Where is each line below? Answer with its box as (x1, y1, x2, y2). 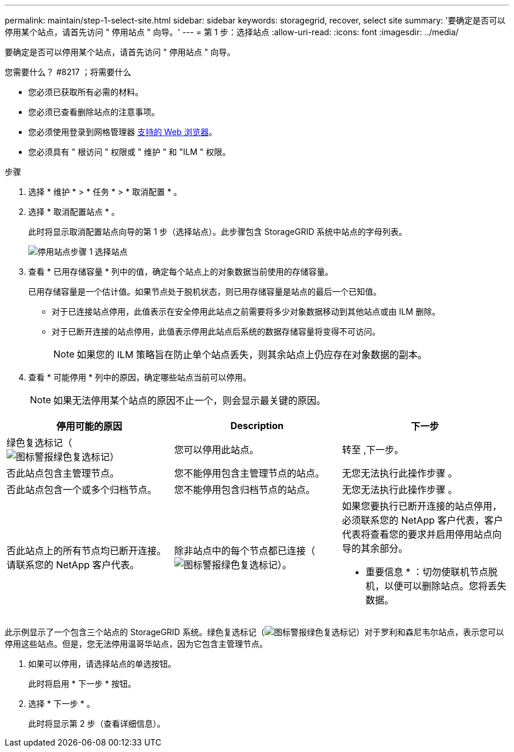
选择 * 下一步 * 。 (28, 699, 95, 709)
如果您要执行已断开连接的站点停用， (341, 500, 502, 512)
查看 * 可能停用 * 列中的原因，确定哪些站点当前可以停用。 (28, 372, 251, 382)
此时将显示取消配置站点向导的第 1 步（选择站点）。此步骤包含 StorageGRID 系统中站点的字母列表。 (28, 227, 407, 237)
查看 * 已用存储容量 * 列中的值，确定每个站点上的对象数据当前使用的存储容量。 (28, 267, 333, 276)
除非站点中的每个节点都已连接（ (174, 545, 315, 557)
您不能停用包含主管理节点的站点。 (174, 467, 324, 479)
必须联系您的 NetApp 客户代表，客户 (341, 514, 503, 526)
